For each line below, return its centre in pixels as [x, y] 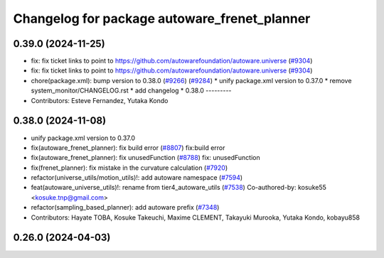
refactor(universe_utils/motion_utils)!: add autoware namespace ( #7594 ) [137, 178]
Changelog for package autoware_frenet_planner [162, 18]
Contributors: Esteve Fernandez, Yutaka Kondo [100, 100]
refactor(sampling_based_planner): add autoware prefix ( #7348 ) [125, 208]
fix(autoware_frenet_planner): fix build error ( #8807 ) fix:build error [128, 147]
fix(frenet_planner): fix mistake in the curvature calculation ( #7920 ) [129, 168]
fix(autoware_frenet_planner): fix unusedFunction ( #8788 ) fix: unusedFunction [145, 158]
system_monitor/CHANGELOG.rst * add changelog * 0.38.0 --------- [131, 91]
